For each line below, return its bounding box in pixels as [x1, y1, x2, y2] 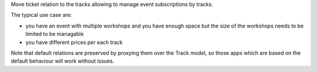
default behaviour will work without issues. [11, 57, 114, 64]
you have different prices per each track [25, 39, 123, 46]
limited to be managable [25, 30, 84, 37]
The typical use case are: [11, 12, 72, 19]
